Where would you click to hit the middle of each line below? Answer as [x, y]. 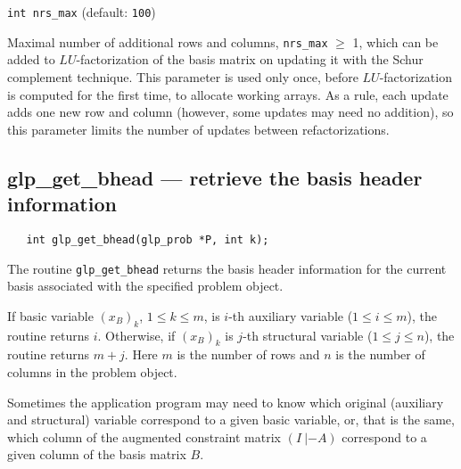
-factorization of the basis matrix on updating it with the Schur [250, 59]
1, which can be [395, 41]
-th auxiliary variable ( [291, 315]
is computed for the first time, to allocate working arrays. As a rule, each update [228, 94]
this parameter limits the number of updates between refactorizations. [198, 129]
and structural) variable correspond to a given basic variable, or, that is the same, [231, 420]
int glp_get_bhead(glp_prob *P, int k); [148, 239]
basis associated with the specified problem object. [145, 286]
